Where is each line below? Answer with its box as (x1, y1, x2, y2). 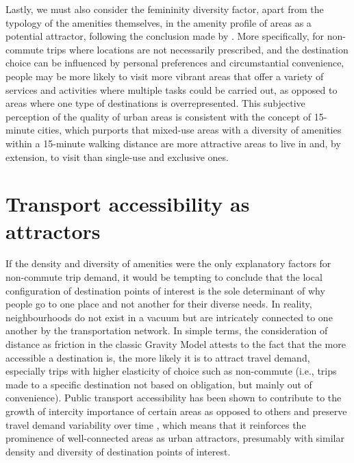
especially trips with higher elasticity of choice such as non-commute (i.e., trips (5, 364, 337, 378)
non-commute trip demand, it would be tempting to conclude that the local (5, 270, 323, 284)
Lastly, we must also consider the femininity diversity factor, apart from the (5, 2, 324, 16)
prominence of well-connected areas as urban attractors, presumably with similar (5, 431, 344, 445)
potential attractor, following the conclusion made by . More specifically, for (5, 29, 325, 43)
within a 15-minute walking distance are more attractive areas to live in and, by (5, 136, 341, 150)
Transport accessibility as (5, 190, 250, 218)
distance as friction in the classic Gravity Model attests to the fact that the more (5, 337, 346, 351)
